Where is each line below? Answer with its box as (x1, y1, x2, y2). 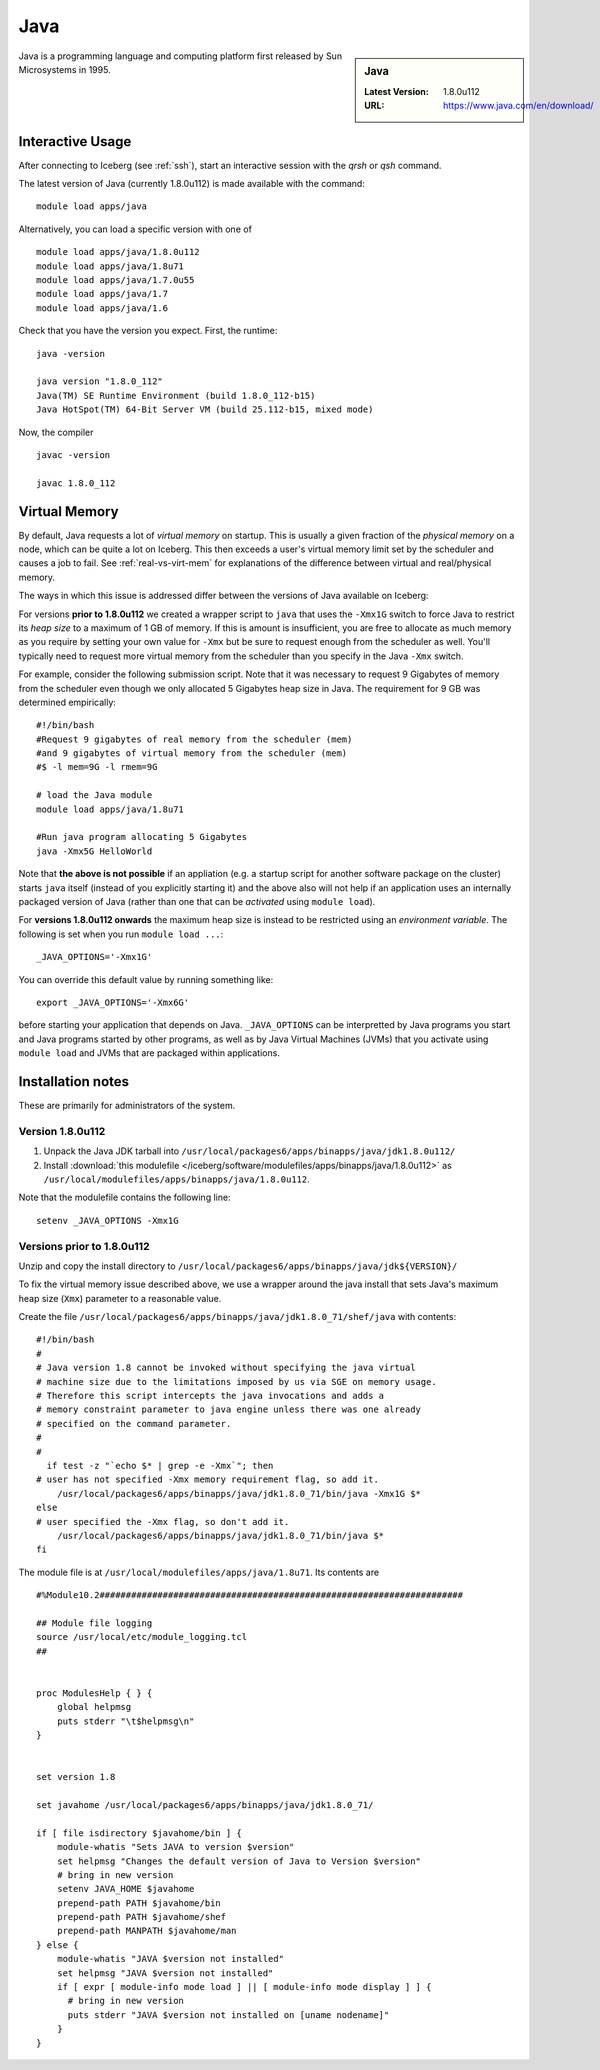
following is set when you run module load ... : (18, 928, 224, 940)
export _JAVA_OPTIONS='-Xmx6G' (36, 996, 190, 1008)
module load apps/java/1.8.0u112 (36, 246, 200, 258)
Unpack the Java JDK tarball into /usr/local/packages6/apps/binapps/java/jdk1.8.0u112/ (43, 1145, 456, 1157)
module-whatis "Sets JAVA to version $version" (56, 1841, 295, 1853)
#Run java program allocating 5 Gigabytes (36, 831, 248, 843)
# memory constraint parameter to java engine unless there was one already (36, 1404, 422, 1415)
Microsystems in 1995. (18, 63, 111, 75)
